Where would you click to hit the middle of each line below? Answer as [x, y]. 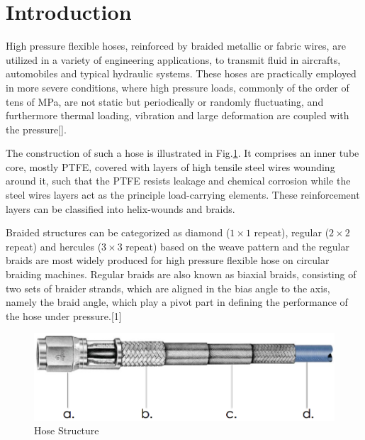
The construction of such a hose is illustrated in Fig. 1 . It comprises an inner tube [182, 153]
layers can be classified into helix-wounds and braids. [120, 208]
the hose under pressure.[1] [64, 315]
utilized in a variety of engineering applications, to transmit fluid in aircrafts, [173, 59]
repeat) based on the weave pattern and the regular [237, 246]
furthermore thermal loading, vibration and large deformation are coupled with [178, 115]
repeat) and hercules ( [54, 246]
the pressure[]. [36, 129]
